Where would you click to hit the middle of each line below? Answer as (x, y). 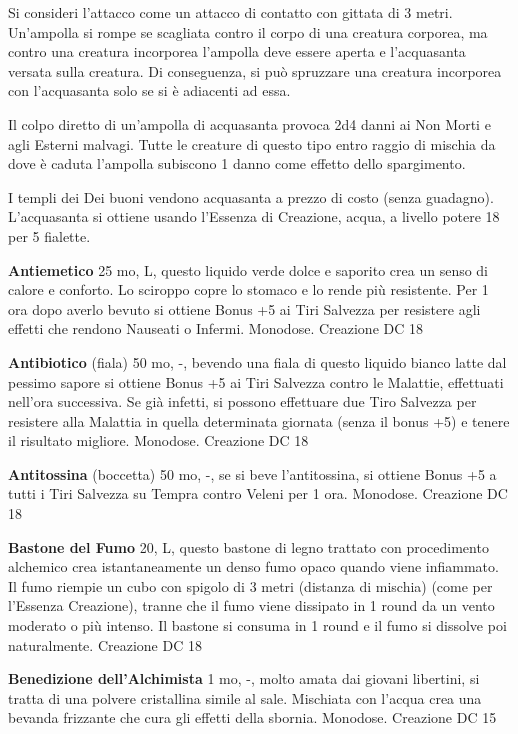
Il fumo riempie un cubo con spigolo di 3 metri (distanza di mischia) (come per (250, 585)
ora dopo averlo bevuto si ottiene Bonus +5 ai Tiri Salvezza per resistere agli (244, 308)
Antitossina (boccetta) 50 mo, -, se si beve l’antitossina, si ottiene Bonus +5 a (252, 473)
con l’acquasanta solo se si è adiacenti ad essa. (149, 90)
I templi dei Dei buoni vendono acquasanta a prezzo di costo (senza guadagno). (251, 196)
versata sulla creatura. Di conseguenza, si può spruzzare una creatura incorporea (255, 70)
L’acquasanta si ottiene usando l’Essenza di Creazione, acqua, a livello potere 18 (254, 216)
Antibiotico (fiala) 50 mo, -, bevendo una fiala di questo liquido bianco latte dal (257, 361)
